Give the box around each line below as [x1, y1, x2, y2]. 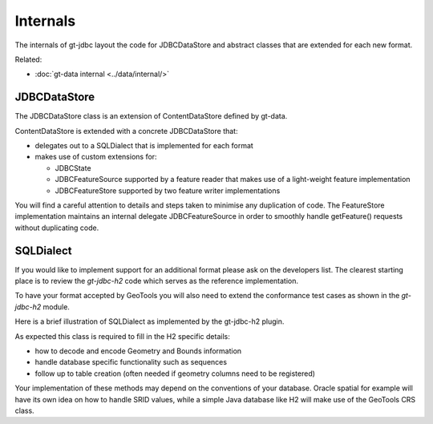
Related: [14, 55, 42, 64]
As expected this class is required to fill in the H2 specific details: [14, 331, 230, 341]
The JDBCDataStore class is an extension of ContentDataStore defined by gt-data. [14, 111, 288, 121]
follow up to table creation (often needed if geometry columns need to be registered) [34, 369, 316, 378]
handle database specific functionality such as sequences [34, 357, 228, 367]
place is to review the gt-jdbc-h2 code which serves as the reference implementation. [14, 277, 299, 286]
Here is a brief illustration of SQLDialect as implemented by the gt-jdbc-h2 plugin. [14, 317, 285, 326]
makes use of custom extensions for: [34, 152, 157, 162]
